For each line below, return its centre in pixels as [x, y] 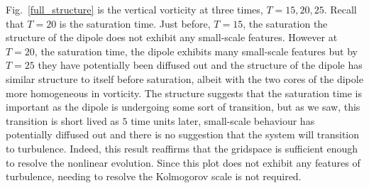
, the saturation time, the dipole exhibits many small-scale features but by [196, 51]
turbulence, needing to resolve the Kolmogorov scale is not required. [154, 176]
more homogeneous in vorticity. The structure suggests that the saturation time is [184, 93]
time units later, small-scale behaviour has [223, 120]
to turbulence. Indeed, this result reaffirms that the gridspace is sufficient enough [182, 148]
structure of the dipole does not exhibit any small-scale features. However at [172, 37]
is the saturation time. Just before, [135, 23]
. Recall [340, 9]
